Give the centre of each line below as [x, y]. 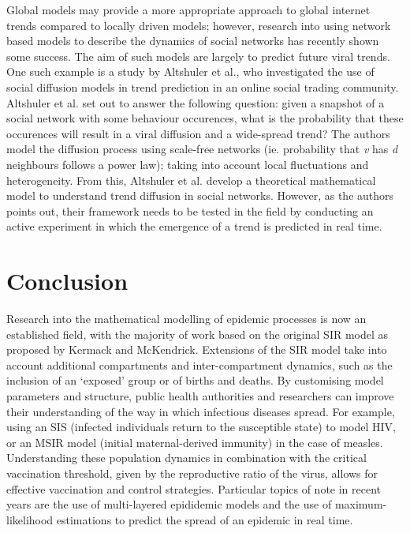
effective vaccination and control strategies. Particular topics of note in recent [194, 488]
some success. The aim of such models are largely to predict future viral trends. [198, 56]
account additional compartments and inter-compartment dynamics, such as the [199, 364]
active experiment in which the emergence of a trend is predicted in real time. [194, 226]
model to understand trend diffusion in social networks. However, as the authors [200, 195]
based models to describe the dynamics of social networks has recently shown [193, 41]
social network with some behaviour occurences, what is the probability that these [205, 118]
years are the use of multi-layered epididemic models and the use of [169, 504]
